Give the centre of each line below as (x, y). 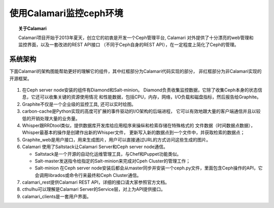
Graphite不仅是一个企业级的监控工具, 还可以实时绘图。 (79, 104)
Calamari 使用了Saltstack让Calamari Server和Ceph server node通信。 (95, 147)
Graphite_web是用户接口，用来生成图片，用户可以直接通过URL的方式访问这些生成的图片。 (116, 140)
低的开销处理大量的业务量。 (51, 118)
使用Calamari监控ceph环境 (66, 13)
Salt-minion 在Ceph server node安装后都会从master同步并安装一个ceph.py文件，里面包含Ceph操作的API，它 (149, 168)
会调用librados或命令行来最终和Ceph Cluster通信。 (88, 175)
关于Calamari (32, 28)
